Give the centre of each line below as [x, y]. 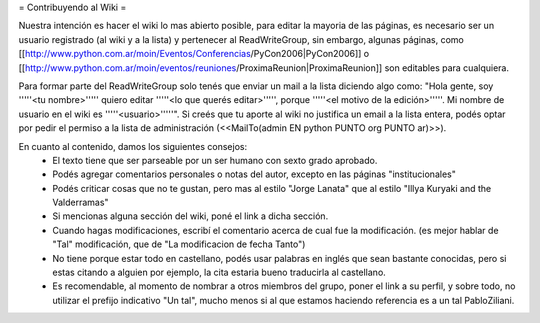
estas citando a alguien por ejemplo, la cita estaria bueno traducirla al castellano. [219, 272]
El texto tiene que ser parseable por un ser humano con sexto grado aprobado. [215, 160]
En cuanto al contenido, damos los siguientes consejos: [133, 146]
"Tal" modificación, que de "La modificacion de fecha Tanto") [179, 244]
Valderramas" [80, 202]
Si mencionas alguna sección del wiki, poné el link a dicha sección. [190, 216]
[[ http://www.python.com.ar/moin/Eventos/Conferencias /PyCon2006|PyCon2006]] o [194, 54]
